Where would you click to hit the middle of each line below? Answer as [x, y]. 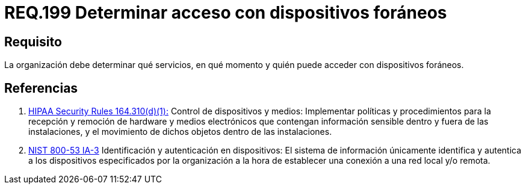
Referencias [41, 88]
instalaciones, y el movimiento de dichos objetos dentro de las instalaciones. [180, 132]
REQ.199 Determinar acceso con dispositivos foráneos [226, 13]
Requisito [33, 42]
